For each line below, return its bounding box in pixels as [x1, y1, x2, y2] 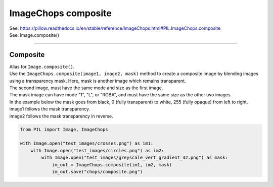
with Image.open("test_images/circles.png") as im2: [30, 148, 164, 153]
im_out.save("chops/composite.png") [52, 169, 143, 174]
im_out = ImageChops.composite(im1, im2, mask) [52, 162, 172, 167]
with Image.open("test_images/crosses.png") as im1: [20, 141, 154, 146]
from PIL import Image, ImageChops [20, 127, 108, 132]
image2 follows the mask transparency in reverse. [9, 113, 113, 119]
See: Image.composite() [9, 32, 60, 38]
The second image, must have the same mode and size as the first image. [9, 85, 163, 91]
